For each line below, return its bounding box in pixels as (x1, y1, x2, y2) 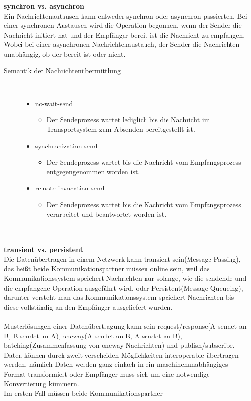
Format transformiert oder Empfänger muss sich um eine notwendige (4, 369, 210, 379)
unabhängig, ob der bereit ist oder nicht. (4, 48, 125, 59)
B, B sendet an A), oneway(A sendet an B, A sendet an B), (4, 330, 182, 340)
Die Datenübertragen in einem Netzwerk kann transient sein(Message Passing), (4, 253, 241, 264)
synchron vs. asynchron (4, 1, 84, 11)
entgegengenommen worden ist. (46, 166, 140, 176)
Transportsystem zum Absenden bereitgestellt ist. (46, 124, 195, 134)
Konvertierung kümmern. (4, 378, 79, 388)
